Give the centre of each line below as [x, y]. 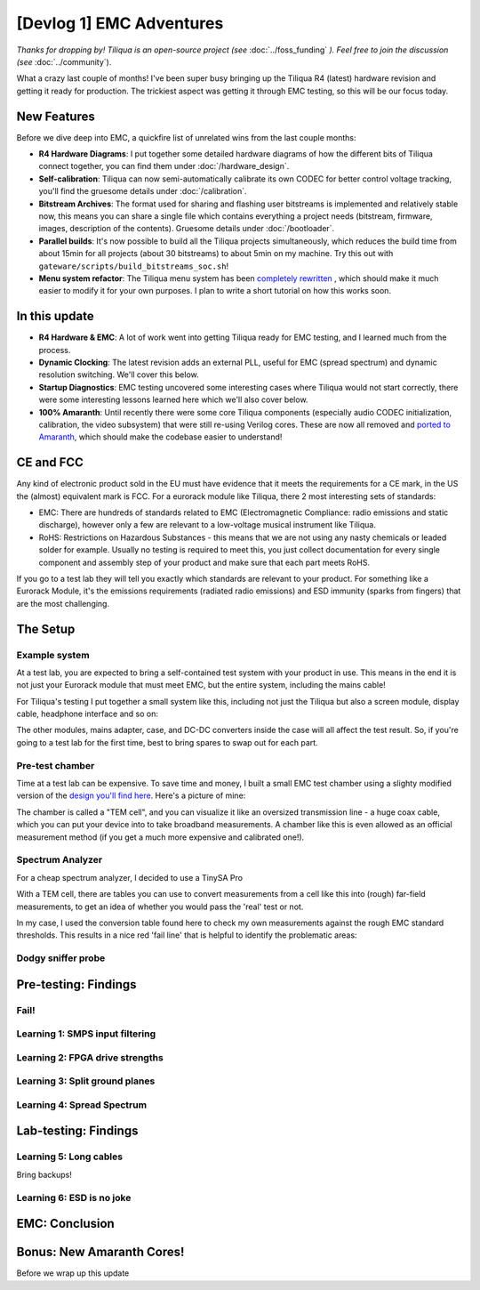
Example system [53, 655]
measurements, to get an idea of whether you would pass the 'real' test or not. [160, 907]
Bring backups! [44, 1174]
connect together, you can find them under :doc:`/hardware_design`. [164, 166]
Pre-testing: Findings [76, 984]
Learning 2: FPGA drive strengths [90, 1057]
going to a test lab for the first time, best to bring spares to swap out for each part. [168, 742]
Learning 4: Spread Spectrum [81, 1105]
